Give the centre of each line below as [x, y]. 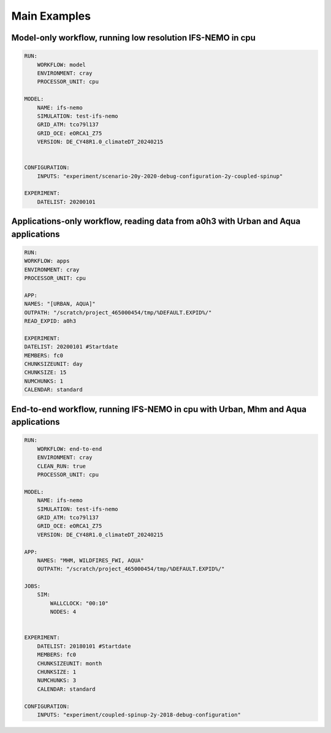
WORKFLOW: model [61, 65]
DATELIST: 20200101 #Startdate [71, 347]
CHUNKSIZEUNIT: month [70, 663]
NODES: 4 [63, 612]
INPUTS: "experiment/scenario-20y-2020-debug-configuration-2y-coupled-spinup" [160, 176]
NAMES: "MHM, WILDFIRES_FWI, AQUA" [90, 560]
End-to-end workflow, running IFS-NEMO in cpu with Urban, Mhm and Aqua [159, 409]
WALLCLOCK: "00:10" [79, 603]
